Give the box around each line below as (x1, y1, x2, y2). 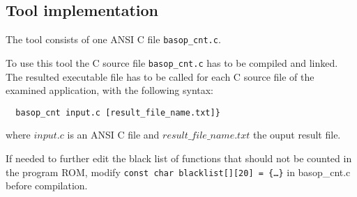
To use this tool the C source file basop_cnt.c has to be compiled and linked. (6, 55, 338, 70)
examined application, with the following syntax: (6, 83, 214, 97)
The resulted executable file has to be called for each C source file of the (6, 69, 314, 84)
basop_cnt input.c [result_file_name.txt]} (15, 107, 220, 118)
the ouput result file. (252, 127, 341, 142)
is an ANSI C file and (67, 127, 160, 142)
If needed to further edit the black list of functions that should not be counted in (6, 150, 352, 165)
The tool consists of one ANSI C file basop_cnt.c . (6, 32, 221, 47)
